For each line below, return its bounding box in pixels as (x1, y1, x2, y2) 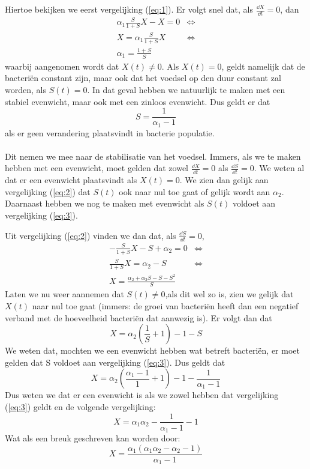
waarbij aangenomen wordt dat (5, 59, 119, 72)
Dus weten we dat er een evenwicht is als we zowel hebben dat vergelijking (5, 389, 279, 401)
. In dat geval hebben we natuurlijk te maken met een (87, 83, 285, 95)
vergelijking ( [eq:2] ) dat (5, 185, 91, 198)
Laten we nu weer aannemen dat (5, 288, 124, 300)
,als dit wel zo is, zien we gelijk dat (165, 288, 294, 300)
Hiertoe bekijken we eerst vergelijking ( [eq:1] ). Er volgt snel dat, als (5, 3, 253, 15)
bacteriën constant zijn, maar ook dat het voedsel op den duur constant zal (5, 71, 281, 84)
